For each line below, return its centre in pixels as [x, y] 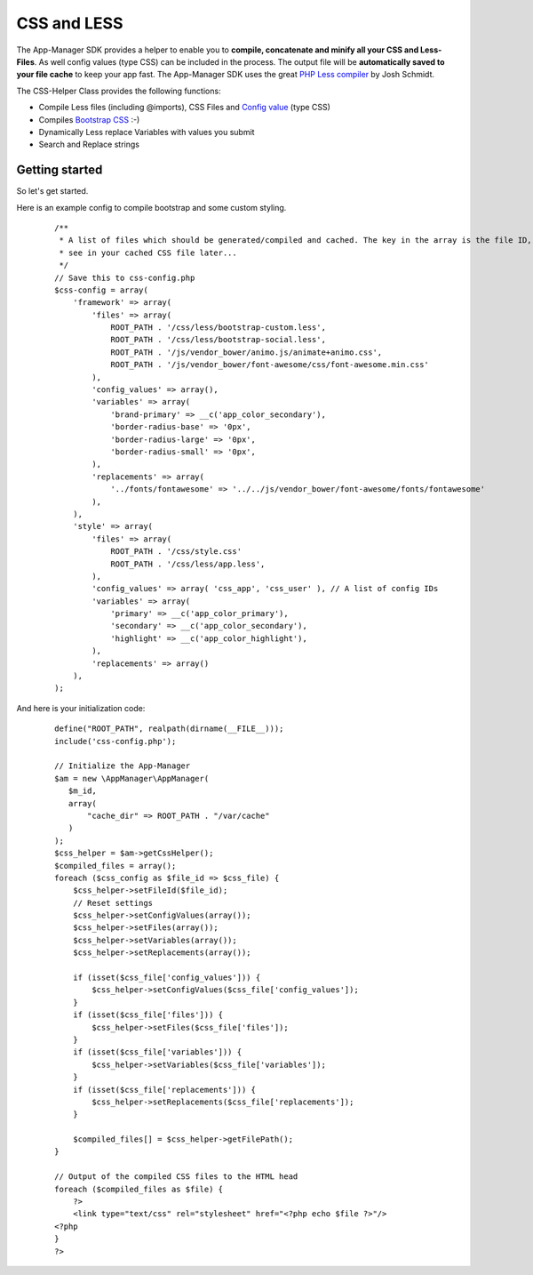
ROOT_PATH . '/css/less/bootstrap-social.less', [218, 340]
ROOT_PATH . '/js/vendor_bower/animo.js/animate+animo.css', [247, 352]
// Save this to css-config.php [125, 277]
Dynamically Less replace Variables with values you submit [147, 132]
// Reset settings [113, 903]
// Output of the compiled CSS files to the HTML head [176, 1177]
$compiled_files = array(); [115, 866]
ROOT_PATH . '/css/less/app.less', [188, 564]
